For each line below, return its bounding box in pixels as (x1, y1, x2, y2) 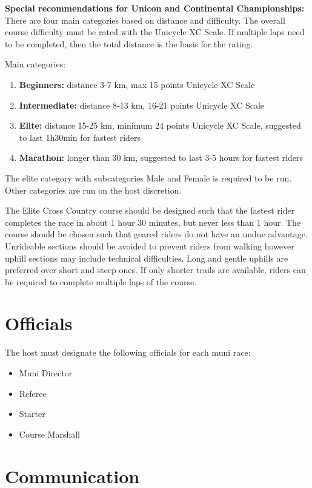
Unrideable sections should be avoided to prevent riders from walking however (5, 239, 294, 252)
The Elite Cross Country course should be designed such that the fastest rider (5, 204, 295, 217)
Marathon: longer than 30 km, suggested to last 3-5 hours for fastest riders (19, 151, 303, 164)
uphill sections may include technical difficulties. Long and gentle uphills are (5, 251, 288, 264)
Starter (19, 407, 45, 420)
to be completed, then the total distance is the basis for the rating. (5, 37, 253, 50)
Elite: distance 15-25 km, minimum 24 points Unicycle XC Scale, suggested (19, 119, 301, 132)
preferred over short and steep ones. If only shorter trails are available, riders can (5, 263, 306, 276)
